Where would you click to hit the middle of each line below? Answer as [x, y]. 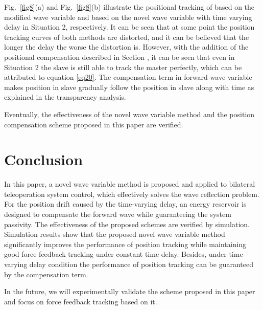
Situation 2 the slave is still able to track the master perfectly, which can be [123, 67]
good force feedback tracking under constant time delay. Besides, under [115, 254]
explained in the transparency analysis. [65, 97]
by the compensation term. [46, 274]
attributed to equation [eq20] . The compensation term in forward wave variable [128, 77]
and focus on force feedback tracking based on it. [81, 301]
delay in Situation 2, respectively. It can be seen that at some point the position [129, 27]
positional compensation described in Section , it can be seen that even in [119, 57]
